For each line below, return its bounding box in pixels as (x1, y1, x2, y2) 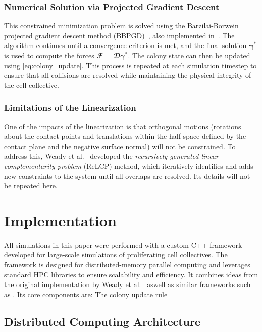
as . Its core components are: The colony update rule (4, 289, 168, 299)
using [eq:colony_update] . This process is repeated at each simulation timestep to (4, 60, 257, 70)
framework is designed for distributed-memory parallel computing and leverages (4, 259, 250, 270)
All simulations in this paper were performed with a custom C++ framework (4, 239, 242, 250)
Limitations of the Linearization (4, 101, 136, 114)
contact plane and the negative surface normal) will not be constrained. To (4, 140, 236, 151)
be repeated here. (4, 180, 58, 191)
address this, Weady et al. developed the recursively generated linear (4, 151, 219, 161)
